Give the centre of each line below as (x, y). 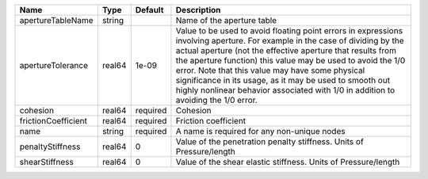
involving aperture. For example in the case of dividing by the (290, 41)
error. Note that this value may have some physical (270, 70)
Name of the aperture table (226, 20)
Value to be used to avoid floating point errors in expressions (289, 30)
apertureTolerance (54, 65)
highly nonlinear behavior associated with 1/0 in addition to (285, 90)
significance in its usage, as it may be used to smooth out (283, 80)
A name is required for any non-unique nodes (260, 131)
